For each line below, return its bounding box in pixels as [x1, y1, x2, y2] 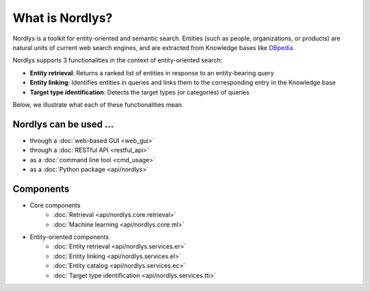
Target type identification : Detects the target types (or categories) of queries [29, 88, 250, 96]
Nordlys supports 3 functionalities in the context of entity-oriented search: [12, 56, 223, 64]
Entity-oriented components [29, 233, 110, 241]
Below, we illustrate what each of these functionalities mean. [12, 100, 184, 109]
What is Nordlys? [12, 10, 113, 25]
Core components [29, 201, 81, 209]
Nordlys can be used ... [12, 118, 114, 130]
